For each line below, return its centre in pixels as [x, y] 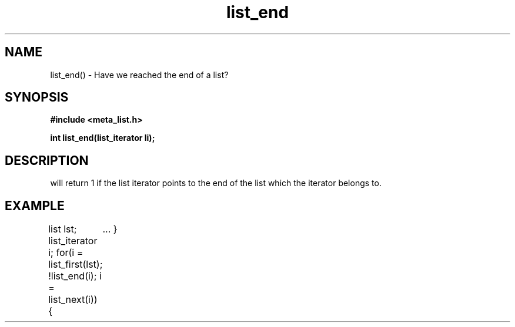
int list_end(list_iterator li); [103, 138]
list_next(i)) [73, 300]
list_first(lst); [76, 264]
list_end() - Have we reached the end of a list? [139, 75]
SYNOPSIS [37, 97]
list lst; [63, 229]
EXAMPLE [35, 205]
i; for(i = [66, 253]
